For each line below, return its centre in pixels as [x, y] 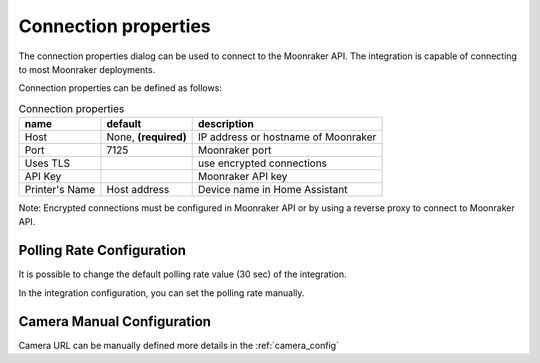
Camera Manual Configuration [115, 321]
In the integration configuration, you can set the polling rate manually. [161, 292]
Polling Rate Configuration [102, 250]
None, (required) [146, 137]
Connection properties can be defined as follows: [120, 88]
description [225, 124]
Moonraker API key [242, 177]
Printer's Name [60, 190]
